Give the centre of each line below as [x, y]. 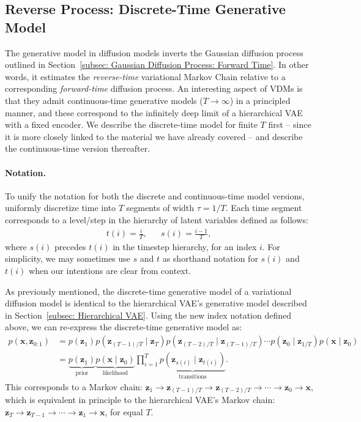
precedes [70, 246]
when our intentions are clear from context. [110, 271]
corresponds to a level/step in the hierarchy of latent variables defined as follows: [157, 219]
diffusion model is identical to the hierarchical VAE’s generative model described [156, 303]
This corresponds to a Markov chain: [74, 386]
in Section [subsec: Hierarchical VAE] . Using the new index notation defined [148, 315]
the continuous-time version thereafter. [78, 148]
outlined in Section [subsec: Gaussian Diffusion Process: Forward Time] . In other [157, 65]
